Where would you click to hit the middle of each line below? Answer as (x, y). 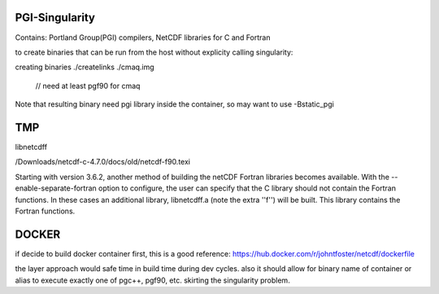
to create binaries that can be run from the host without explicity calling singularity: (154, 52)
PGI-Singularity (55, 18)
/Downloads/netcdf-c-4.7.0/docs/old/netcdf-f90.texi (103, 162)
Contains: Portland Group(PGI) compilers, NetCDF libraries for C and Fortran (143, 37)
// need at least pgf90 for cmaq (88, 86)
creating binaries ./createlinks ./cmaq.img (85, 67)
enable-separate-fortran (56, 188)
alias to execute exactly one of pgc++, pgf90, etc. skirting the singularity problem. (152, 280)
